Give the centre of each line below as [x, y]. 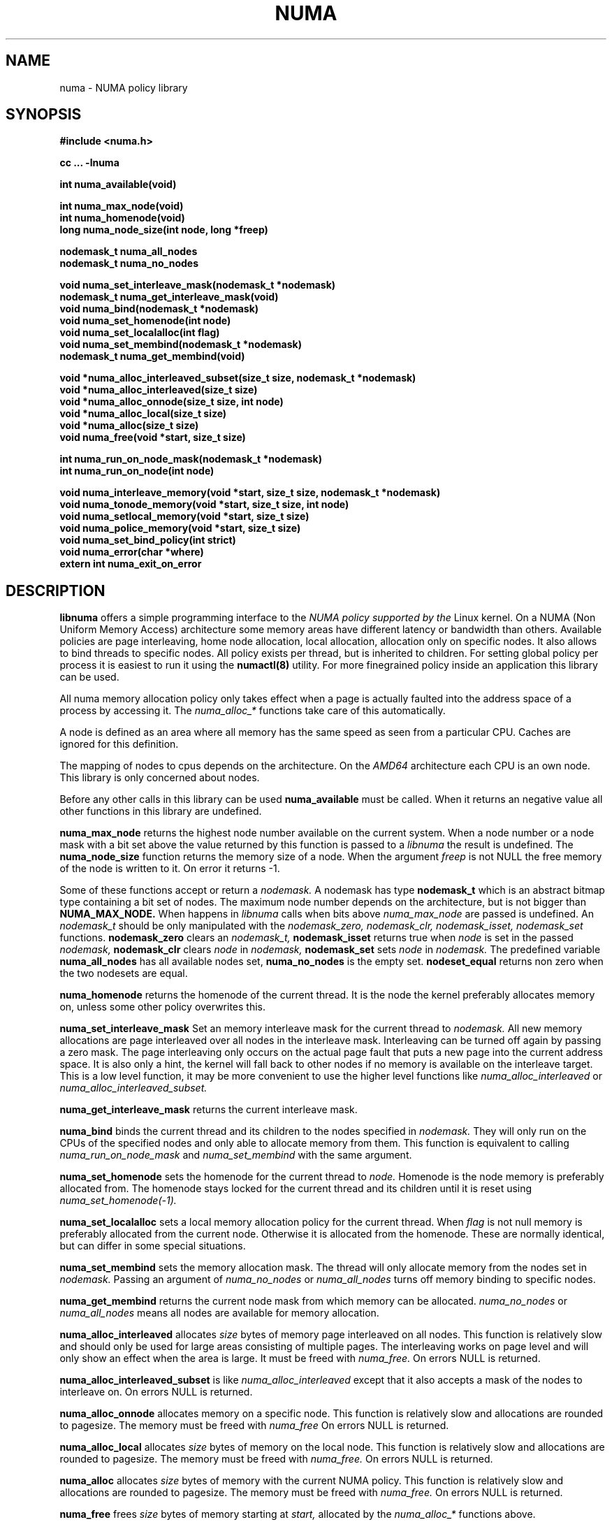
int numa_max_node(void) [122, 206]
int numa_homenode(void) [122, 218]
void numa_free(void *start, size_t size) [153, 437]
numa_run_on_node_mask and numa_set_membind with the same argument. [236, 1155]
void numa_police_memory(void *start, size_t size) [180, 528]
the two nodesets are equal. [124, 973]
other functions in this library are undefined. [161, 811]
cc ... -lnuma [89, 163]
